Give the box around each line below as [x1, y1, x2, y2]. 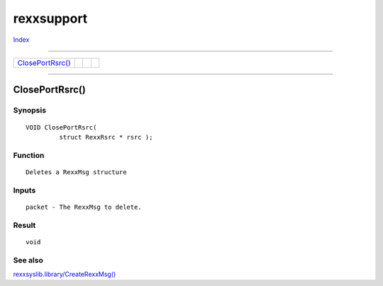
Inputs [13, 185, 36, 195]
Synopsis [13, 105, 46, 115]
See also [13, 255, 44, 265]
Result [13, 220, 36, 230]
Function [13, 150, 45, 160]
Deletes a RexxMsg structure [26, 168, 127, 176]
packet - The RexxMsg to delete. [26, 202, 142, 211]
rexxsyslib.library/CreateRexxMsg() [13, 270, 116, 278]
